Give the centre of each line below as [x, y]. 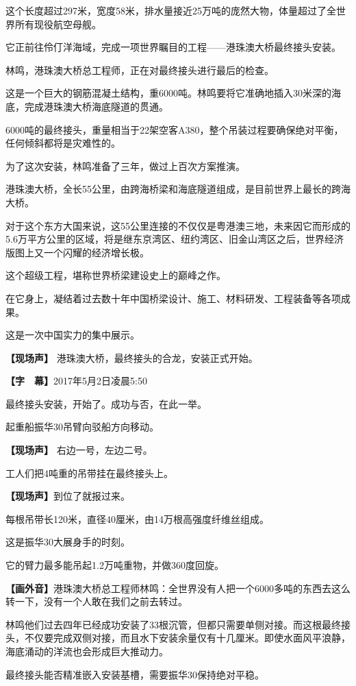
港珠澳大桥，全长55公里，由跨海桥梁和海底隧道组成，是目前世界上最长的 [168, 189]
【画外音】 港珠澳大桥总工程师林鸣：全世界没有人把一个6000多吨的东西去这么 [178, 588]
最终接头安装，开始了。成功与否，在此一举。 [106, 403]
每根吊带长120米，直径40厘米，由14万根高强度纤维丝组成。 [137, 518]
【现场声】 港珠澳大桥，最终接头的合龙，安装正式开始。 [132, 357]
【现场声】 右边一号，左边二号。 [79, 450]
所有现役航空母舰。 [58, 24]
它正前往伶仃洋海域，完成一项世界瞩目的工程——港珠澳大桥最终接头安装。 [173, 47]
